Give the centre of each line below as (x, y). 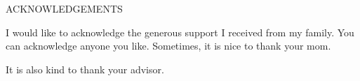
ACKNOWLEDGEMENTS (64, 8)
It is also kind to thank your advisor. (85, 69)
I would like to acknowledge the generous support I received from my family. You (180, 32)
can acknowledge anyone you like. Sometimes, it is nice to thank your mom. (168, 46)
